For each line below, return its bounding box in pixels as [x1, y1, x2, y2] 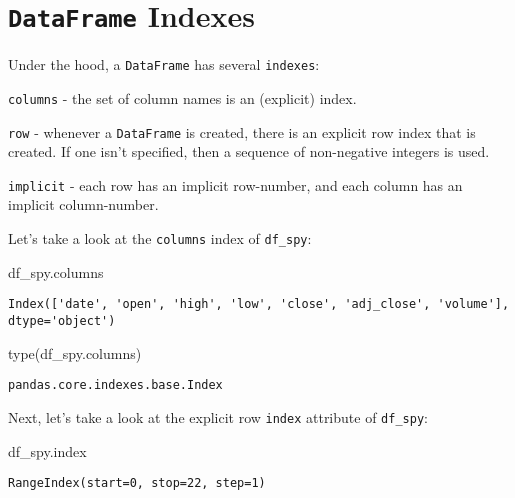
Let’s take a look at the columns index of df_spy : [8, 228, 312, 249]
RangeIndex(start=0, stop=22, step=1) [8, 476, 266, 491]
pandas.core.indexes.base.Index [8, 378, 223, 393]
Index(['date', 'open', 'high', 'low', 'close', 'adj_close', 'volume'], [8, 297, 510, 312]
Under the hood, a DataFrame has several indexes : [8, 54, 320, 75]
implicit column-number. [8, 194, 159, 215]
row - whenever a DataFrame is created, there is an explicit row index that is [8, 121, 476, 142]
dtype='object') [8, 313, 116, 328]
